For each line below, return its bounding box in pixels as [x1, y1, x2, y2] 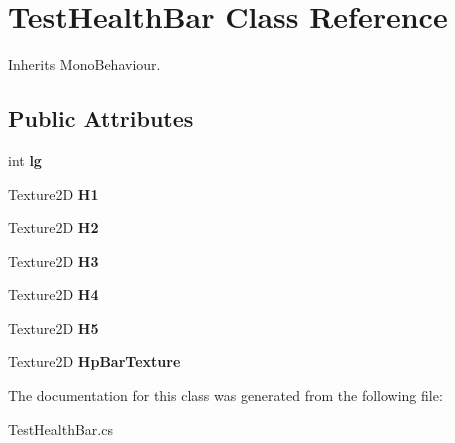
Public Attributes [8, 103, 194, 134]
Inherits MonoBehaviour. [8, 54, 161, 75]
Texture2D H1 [8, 183, 99, 204]
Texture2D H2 [8, 217, 99, 238]
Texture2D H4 [8, 284, 99, 305]
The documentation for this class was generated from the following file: [8, 385, 443, 406]
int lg [8, 149, 42, 170]
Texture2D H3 [8, 250, 99, 271]
